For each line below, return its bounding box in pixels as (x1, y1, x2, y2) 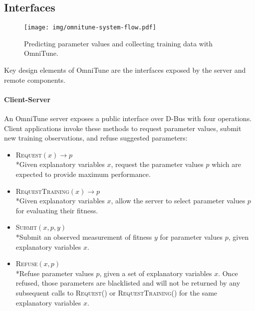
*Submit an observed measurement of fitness (15, 231, 152, 242)
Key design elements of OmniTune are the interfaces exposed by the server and (4, 65, 246, 75)
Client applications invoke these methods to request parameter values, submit (4, 123, 242, 133)
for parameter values (160, 231, 223, 242)
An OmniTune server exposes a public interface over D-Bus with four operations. (4, 113, 252, 124)
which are (212, 159, 241, 169)
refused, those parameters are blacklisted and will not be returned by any (15, 278, 241, 288)
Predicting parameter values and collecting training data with (24, 38, 213, 48)
